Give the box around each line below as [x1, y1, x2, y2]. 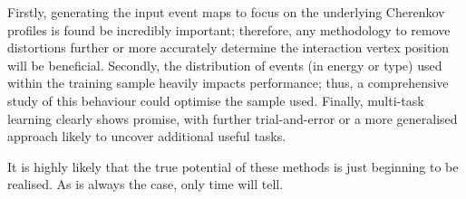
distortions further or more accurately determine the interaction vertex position [7, 38, 450, 57]
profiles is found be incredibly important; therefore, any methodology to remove [7, 20, 451, 39]
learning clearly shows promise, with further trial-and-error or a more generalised [7, 109, 458, 128]
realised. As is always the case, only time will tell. [7, 175, 284, 194]
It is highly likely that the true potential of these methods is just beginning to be [7, 156, 459, 175]
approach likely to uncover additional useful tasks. [7, 127, 286, 146]
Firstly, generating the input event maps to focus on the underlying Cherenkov [7, 3, 445, 21]
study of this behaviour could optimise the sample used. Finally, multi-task [7, 90, 424, 109]
